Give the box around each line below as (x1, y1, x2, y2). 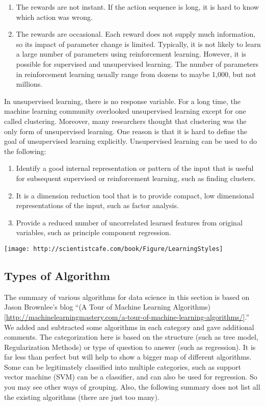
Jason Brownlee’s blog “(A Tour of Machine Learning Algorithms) (4, 301, 211, 312)
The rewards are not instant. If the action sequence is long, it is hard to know (16, 2, 259, 12)
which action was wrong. (16, 11, 93, 22)
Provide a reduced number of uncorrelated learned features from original (16, 217, 243, 227)
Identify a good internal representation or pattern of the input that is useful (16, 163, 254, 173)
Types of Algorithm (4, 267, 110, 283)
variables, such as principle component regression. (16, 227, 171, 238)
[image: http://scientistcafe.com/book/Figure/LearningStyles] (4, 245, 223, 252)
